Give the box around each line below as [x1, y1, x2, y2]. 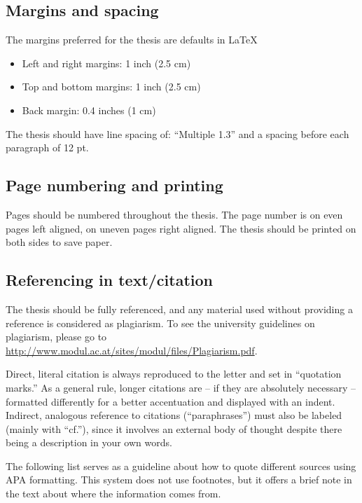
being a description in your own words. [6, 435, 172, 450]
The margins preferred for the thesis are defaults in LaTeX [6, 32, 258, 47]
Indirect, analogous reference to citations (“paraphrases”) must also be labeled [6, 408, 342, 422]
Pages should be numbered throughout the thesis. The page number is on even [6, 207, 343, 221]
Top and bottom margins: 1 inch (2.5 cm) [22, 79, 201, 94]
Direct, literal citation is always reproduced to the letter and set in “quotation [6, 366, 342, 381]
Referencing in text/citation [6, 269, 213, 291]
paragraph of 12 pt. [6, 140, 89, 155]
